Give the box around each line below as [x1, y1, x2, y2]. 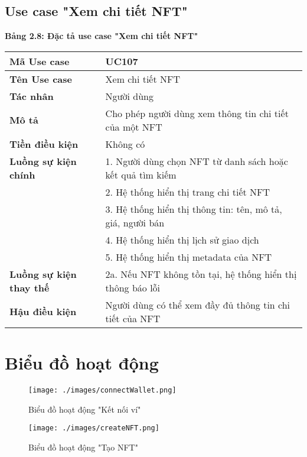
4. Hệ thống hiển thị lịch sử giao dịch [105, 232, 259, 247]
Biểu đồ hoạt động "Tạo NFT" [28, 440, 138, 453]
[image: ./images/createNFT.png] [28, 424, 159, 433]
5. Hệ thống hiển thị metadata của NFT [105, 249, 272, 264]
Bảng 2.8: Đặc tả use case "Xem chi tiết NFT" [5, 30, 198, 42]
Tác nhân [9, 89, 54, 103]
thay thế [9, 280, 50, 294]
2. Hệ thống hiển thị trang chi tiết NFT [105, 184, 270, 199]
